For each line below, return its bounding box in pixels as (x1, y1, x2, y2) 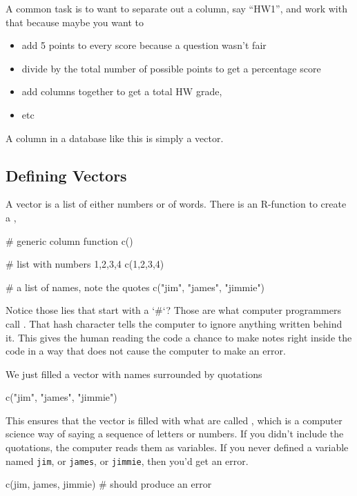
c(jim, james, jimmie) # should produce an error (6, 477, 212, 491)
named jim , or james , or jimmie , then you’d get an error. (6, 453, 249, 468)
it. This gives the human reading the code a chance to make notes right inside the (6, 330, 352, 344)
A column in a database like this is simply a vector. (6, 130, 224, 145)
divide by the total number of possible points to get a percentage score (21, 61, 321, 75)
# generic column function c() (6, 233, 133, 248)
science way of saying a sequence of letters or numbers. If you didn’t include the (6, 426, 344, 441)
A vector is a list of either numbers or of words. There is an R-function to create (6, 197, 347, 211)
